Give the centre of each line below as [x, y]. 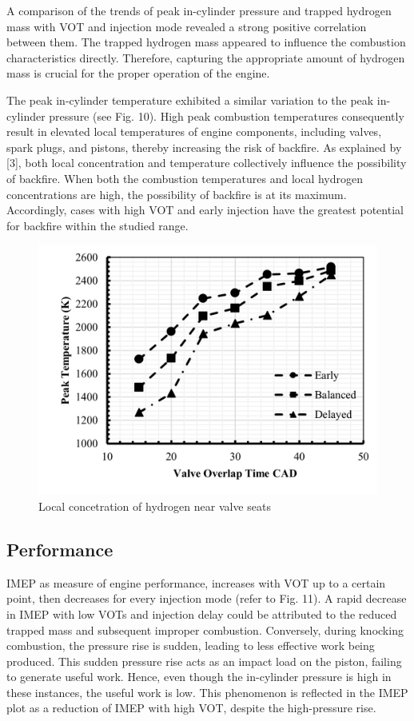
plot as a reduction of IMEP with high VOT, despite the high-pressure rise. [191, 708]
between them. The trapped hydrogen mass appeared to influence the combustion [206, 42]
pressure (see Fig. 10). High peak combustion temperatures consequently [227, 116]
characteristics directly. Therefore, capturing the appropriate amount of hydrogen [206, 57]
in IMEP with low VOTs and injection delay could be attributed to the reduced [202, 613]
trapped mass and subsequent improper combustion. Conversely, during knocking [205, 629]
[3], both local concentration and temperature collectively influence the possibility [207, 163]
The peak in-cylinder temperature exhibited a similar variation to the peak [190, 100]
